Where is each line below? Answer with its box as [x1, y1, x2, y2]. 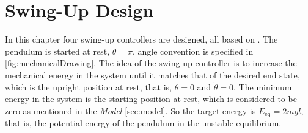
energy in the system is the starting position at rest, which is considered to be [5, 92, 297, 105]
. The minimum [233, 80, 292, 93]
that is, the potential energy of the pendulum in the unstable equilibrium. [5, 117, 282, 129]
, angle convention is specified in [132, 44, 254, 57]
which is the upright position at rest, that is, [5, 80, 172, 93]
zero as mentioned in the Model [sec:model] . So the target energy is [5, 104, 256, 117]
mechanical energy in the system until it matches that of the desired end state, [5, 68, 300, 81]
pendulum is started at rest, [5, 44, 110, 57]
